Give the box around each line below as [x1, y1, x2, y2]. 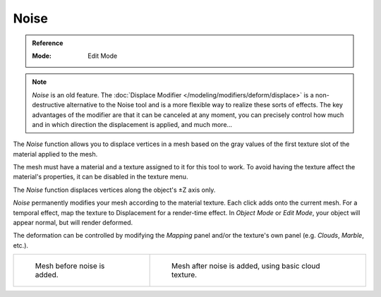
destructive [32, 101, 65, 109]
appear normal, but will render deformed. [13, 219, 133, 227]
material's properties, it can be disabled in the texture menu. [13, 173, 188, 181]
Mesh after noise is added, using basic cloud [171, 261, 320, 271]
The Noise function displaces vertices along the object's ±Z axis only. [13, 186, 216, 194]
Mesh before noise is [35, 261, 105, 271]
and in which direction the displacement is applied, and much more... [32, 120, 233, 128]
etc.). [13, 241, 28, 250]
